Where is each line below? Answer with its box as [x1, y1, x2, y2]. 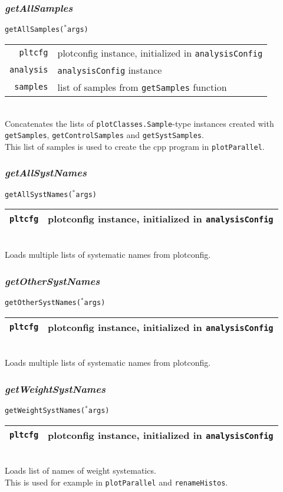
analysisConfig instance [57, 63, 162, 77]
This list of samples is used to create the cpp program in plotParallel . [5, 140, 265, 152]
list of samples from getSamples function [57, 80, 227, 94]
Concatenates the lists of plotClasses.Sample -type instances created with [5, 117, 274, 129]
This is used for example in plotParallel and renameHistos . [5, 475, 228, 488]
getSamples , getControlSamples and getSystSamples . [5, 129, 204, 141]
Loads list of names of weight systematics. [5, 464, 156, 477]
